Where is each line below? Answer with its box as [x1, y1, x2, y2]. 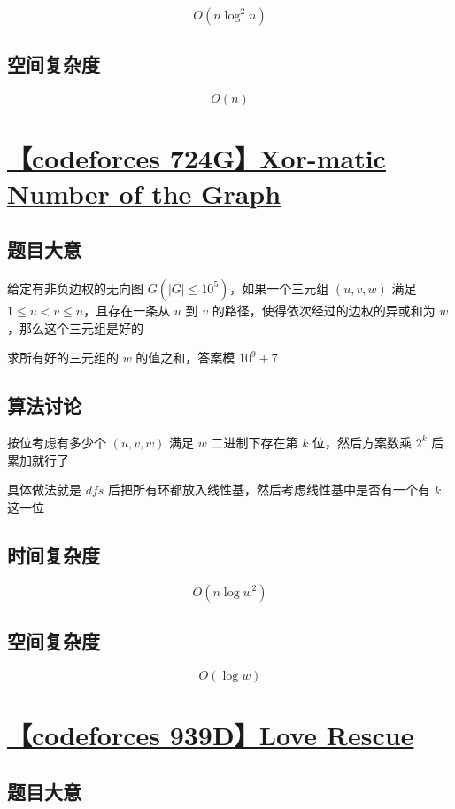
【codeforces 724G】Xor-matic [7, 140, 386, 176]
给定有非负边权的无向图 [7, 278, 143, 297]
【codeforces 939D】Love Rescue [7, 716, 414, 752]
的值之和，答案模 [135, 348, 235, 367]
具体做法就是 [7, 480, 81, 499]
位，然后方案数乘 [312, 432, 413, 451]
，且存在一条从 [83, 300, 171, 319]
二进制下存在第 [211, 432, 298, 451]
